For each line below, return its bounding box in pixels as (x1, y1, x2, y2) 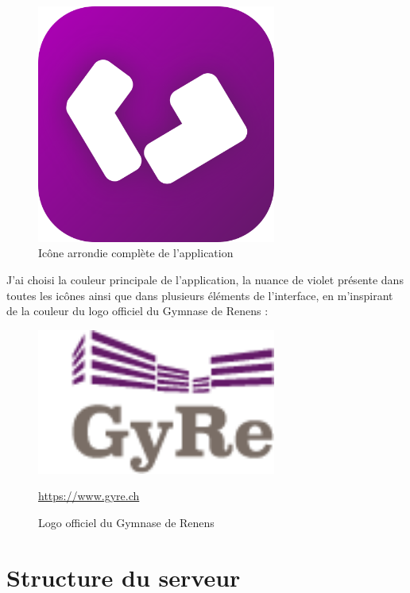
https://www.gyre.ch (38, 487, 140, 504)
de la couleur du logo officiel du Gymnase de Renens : (6, 302, 269, 319)
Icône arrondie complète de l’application (38, 245, 234, 261)
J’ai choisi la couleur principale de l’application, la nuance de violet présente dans (6, 271, 404, 287)
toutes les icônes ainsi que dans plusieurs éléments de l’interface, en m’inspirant (6, 287, 393, 303)
